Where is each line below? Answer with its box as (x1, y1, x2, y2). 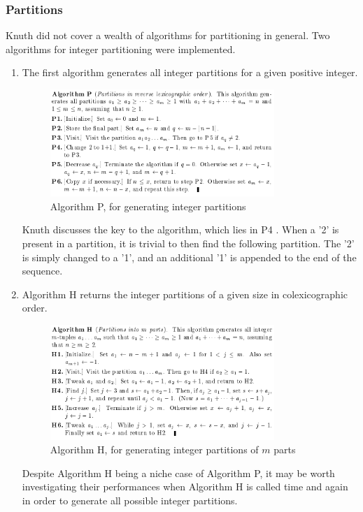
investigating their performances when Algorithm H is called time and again (22, 479, 348, 494)
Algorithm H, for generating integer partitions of (50, 442, 259, 457)
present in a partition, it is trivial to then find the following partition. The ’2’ (22, 236, 355, 251)
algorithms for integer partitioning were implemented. (6, 41, 236, 56)
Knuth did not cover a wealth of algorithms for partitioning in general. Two (6, 28, 330, 43)
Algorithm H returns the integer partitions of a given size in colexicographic (22, 286, 348, 301)
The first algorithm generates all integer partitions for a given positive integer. (22, 65, 358, 80)
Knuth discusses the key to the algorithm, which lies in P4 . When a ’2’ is (22, 222, 339, 237)
